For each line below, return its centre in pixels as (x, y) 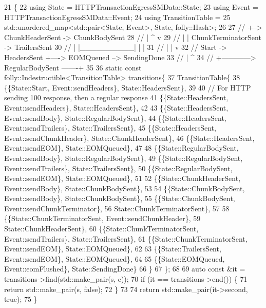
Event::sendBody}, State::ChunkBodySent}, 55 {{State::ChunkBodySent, (120, 198)
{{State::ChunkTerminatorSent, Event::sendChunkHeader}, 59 (102, 218)
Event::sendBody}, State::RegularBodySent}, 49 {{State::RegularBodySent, (123, 158)
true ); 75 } (21, 299)
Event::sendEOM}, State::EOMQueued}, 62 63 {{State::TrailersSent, (113, 249)
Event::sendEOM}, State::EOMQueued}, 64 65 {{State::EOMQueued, (115, 258)
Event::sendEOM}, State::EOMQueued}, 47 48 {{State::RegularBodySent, (121, 148)
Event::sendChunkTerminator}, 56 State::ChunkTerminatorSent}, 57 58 (117, 208)
